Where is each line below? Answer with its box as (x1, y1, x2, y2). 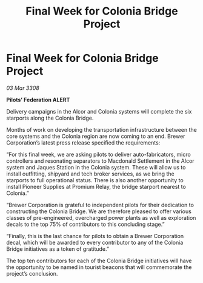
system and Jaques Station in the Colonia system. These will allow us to (6, 163, 186, 171)
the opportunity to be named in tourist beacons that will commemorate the (6, 263, 192, 271)
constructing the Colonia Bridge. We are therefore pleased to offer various (6, 208, 192, 215)
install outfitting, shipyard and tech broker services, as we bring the (6, 170, 175, 177)
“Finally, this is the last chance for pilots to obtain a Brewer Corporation (6, 232, 184, 239)
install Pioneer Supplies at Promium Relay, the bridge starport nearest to (6, 183, 186, 190)
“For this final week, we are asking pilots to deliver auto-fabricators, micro (6, 151, 191, 158)
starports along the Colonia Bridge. (6, 114, 94, 121)
